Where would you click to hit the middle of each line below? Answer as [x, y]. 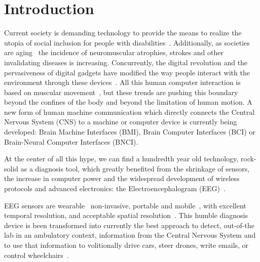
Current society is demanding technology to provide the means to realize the [123, 33]
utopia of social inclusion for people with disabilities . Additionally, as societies [127, 42]
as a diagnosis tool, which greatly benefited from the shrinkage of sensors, [135, 168]
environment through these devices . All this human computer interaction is [122, 82]
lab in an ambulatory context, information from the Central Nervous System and [130, 235]
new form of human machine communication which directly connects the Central [129, 112]
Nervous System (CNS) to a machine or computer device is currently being [121, 122]
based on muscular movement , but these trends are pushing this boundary [121, 92]
